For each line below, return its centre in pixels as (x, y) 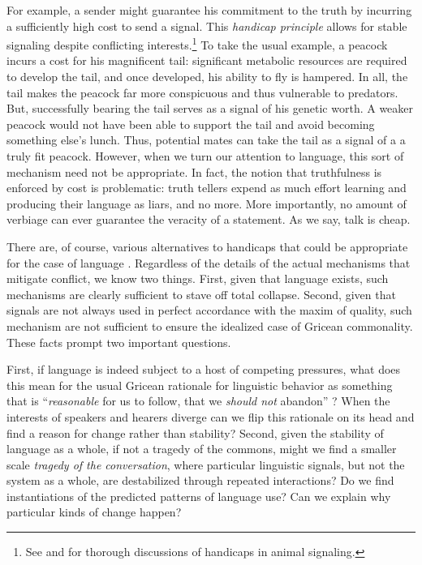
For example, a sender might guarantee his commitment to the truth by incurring (209, 10)
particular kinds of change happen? (94, 512)
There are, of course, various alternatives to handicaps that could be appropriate (207, 246)
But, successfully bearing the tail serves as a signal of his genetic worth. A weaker (210, 108)
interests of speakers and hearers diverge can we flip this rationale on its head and (211, 416)
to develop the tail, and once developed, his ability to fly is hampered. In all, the (207, 77)
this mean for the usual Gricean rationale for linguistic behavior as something (200, 385)
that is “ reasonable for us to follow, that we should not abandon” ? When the (198, 401)
